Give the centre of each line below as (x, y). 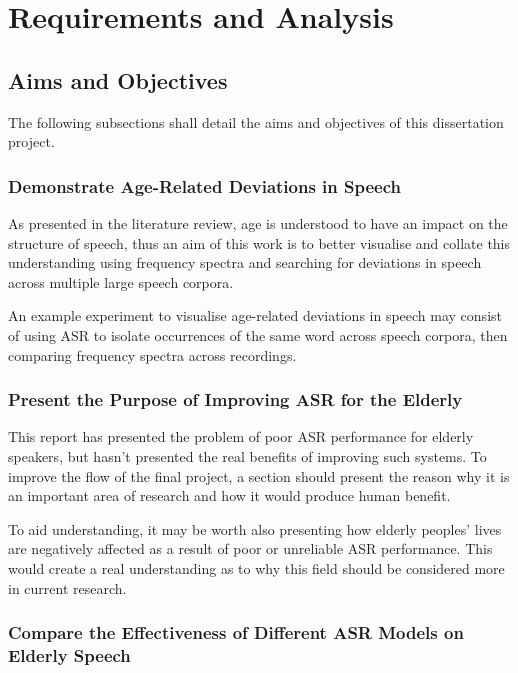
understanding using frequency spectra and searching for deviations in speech (245, 262)
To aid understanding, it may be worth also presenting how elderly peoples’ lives (255, 528)
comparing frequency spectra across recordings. (152, 354)
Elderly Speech (69, 654)
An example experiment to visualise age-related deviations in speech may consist (255, 315)
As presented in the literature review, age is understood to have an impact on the (258, 222)
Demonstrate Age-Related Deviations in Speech (205, 185)
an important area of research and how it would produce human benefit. (229, 495)
